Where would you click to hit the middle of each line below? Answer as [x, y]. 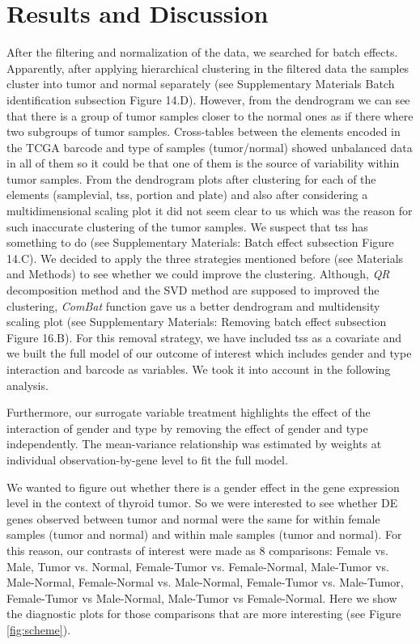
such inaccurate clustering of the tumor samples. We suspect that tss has [187, 226]
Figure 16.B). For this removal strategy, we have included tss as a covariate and [204, 337]
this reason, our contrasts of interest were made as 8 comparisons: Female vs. [197, 550]
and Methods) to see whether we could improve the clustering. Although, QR [198, 274]
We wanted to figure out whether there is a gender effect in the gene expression [203, 487]
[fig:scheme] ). [39, 629]
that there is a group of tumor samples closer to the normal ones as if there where [210, 115]
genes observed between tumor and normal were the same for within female [193, 518]
